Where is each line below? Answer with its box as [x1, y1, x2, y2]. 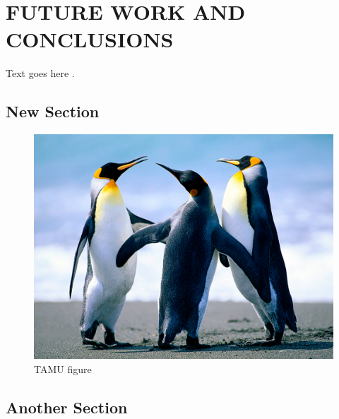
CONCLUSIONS [6, 25, 174, 54]
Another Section [6, 396, 128, 418]
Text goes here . [6, 66, 75, 81]
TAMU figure [34, 361, 92, 376]
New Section [6, 100, 100, 122]
